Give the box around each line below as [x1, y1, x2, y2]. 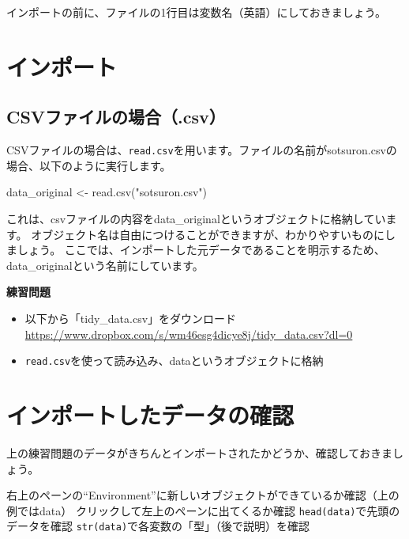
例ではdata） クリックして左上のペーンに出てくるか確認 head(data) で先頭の [6, 502, 400, 518]
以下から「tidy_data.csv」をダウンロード [24, 309, 237, 326]
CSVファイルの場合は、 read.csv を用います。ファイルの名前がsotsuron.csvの [6, 142, 397, 158]
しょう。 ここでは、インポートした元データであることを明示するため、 [17, 241, 385, 258]
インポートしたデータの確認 [6, 399, 295, 431]
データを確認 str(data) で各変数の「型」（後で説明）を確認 [6, 518, 310, 534]
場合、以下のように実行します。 [6, 157, 171, 173]
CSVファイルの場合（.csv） [6, 104, 226, 129]
